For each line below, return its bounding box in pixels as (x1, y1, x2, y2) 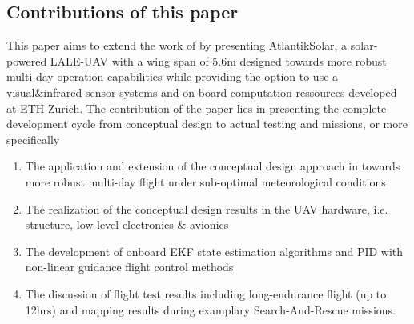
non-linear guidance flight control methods (25, 258, 234, 275)
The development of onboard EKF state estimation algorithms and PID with (25, 242, 404, 259)
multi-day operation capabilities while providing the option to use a (6, 68, 339, 85)
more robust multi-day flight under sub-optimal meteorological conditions (25, 173, 386, 190)
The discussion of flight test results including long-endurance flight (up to (25, 285, 387, 302)
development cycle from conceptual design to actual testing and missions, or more (6, 115, 408, 132)
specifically (6, 130, 60, 147)
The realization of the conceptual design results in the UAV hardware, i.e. (25, 200, 388, 217)
